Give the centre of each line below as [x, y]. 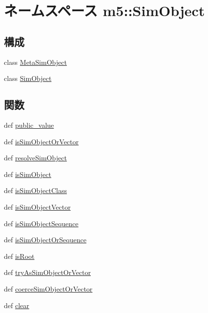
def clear [17, 305]
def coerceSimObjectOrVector [48, 288]
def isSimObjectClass [35, 190]
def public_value [29, 125]
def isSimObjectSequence [41, 223]
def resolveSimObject [35, 158]
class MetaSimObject [35, 62]
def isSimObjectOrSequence [45, 240]
